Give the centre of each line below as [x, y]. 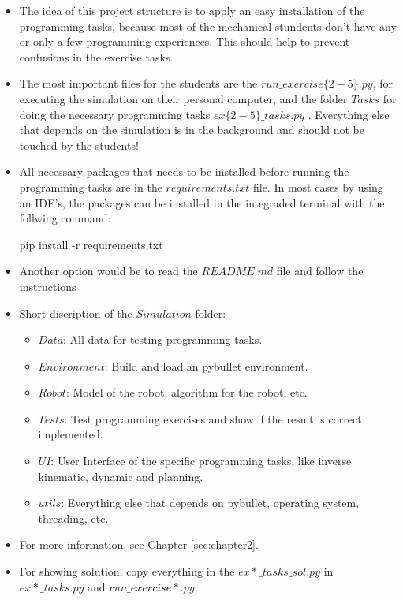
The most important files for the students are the [138, 83]
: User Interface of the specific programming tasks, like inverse [201, 461]
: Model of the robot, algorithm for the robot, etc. [187, 392]
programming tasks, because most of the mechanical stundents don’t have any [208, 26]
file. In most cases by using [318, 186]
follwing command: [65, 218]
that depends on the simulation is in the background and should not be [192, 130]
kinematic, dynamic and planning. [121, 476]
